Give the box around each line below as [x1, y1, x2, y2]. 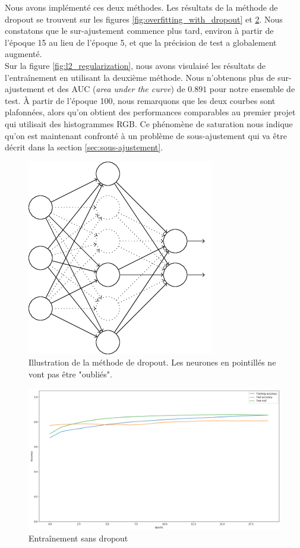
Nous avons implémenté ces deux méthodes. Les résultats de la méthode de [5, 1, 278, 13]
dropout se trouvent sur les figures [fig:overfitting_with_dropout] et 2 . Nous [5, 12, 283, 25]
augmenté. [5, 48, 42, 60]
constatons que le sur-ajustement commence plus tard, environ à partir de [5, 24, 274, 37]
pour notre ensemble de [209, 83, 295, 95]
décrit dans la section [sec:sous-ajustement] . [5, 141, 163, 153]
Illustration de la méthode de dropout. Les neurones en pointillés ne [29, 356, 276, 369]
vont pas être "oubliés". [29, 367, 112, 380]
